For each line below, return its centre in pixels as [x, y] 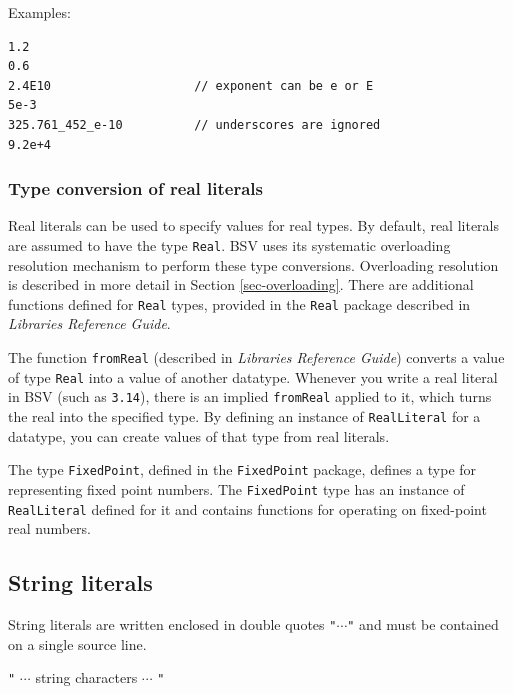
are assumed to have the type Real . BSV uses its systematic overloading [229, 244]
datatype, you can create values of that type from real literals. [199, 435]
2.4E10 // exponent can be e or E [191, 85]
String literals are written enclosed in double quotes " [172, 624]
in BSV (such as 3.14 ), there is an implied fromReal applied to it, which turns [250, 396]
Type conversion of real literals [135, 188]
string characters [86, 677]
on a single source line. [77, 643]
